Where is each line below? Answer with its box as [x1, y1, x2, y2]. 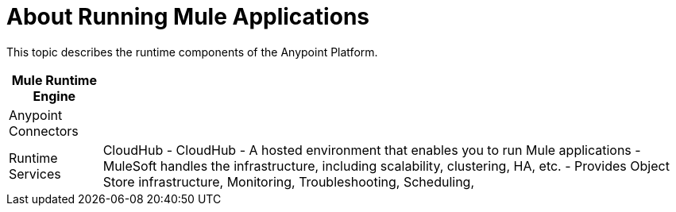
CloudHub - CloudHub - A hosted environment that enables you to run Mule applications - [102, 141, 641, 158]
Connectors [9, 122, 79, 139]
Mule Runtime [11, 71, 97, 88]
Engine [33, 87, 76, 104]
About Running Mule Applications [6, 3, 369, 30]
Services [9, 165, 61, 182]
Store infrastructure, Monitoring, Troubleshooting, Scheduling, [102, 173, 475, 190]
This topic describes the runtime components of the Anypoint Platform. [6, 44, 378, 59]
